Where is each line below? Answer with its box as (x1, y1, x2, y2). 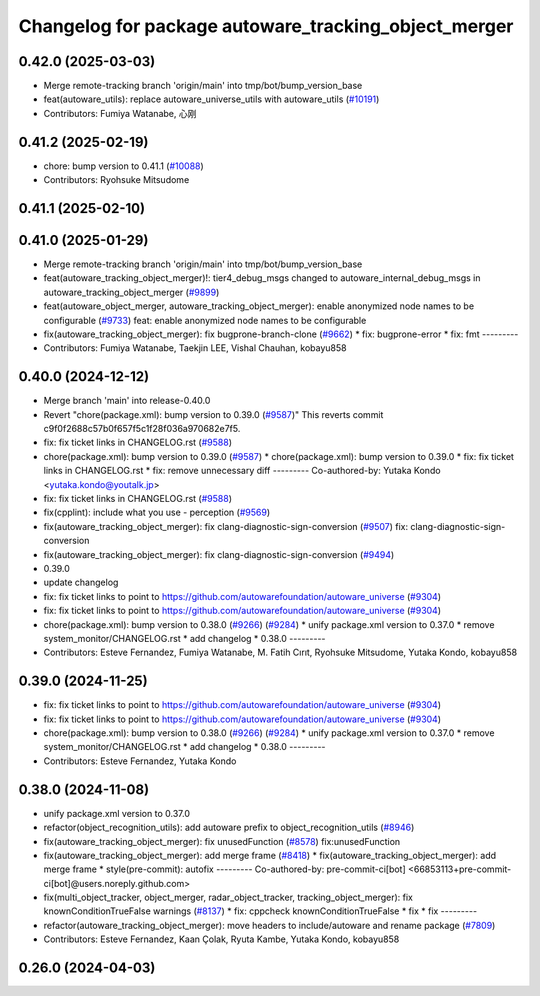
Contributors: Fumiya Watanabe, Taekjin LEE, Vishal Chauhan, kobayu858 (43, 342, 347, 354)
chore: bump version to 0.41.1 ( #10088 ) (43, 160, 204, 172)
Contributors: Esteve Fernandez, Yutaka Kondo (43, 755, 237, 767)
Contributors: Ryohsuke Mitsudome (43, 174, 190, 186)
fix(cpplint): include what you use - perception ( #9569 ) (43, 506, 270, 519)
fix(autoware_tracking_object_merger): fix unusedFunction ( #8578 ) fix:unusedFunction (43, 835, 401, 847)
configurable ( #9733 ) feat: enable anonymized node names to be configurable (43, 314, 367, 326)
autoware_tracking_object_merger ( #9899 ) (43, 286, 220, 298)
